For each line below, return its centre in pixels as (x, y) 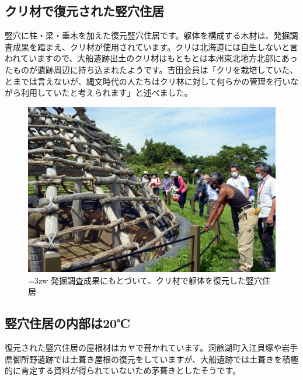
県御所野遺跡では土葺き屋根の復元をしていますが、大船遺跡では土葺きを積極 (152, 359)
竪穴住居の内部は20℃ (67, 323)
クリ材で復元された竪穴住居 (84, 11)
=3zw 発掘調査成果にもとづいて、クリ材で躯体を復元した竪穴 (145, 280)
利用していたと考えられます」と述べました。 (107, 93)
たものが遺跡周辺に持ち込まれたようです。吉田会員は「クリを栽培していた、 (151, 69)
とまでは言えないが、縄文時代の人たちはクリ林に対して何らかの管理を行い (148, 81)
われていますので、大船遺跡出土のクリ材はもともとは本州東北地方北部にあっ (151, 58)
